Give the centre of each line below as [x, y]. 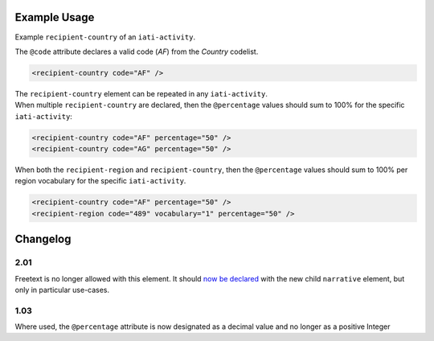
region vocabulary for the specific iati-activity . [100, 181]
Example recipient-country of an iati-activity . [105, 37]
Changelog [43, 239]
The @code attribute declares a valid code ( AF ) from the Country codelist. [137, 51]
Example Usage [55, 17]
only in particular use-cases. [62, 290]
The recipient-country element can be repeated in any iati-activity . [141, 93]
